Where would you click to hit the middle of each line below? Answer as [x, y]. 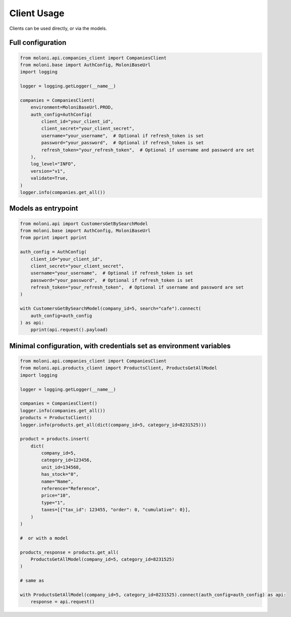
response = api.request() [63, 602]
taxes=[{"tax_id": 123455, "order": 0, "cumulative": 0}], [116, 510]
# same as [32, 581]
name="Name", [57, 481]
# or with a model [44, 538]
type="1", [53, 503]
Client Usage [37, 13]
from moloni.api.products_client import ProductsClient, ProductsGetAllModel [118, 368]
